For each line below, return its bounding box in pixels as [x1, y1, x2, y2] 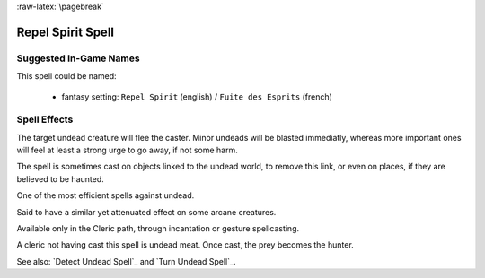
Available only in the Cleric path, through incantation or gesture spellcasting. [16, 223, 300, 234]
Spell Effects [16, 113, 74, 126]
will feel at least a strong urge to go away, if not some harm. [16, 144, 238, 156]
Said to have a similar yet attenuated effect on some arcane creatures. [16, 206, 277, 217]
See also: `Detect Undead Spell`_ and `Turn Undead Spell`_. [16, 256, 236, 266]
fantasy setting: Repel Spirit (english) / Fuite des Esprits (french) [61, 91, 332, 102]
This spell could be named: [16, 71, 117, 82]
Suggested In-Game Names [16, 52, 140, 65]
